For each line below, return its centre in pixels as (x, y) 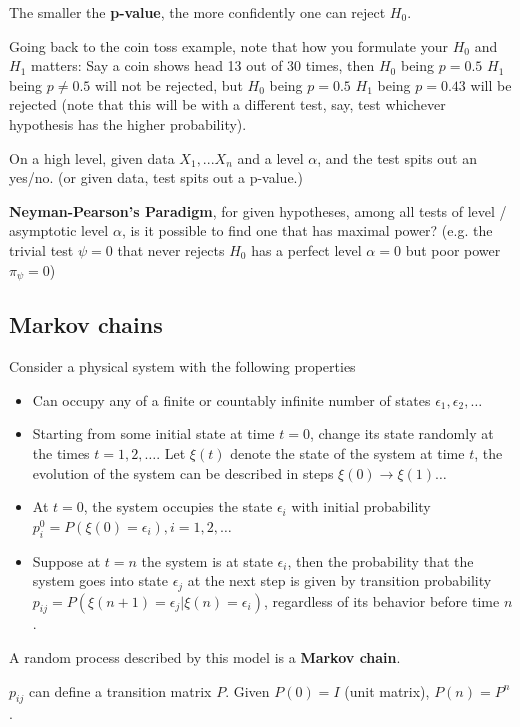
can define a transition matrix (120, 690)
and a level (270, 157)
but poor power (453, 249)
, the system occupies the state (178, 506)
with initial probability (361, 506)
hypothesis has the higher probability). (128, 123)
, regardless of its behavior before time (381, 600)
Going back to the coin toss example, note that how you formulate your (228, 45)
